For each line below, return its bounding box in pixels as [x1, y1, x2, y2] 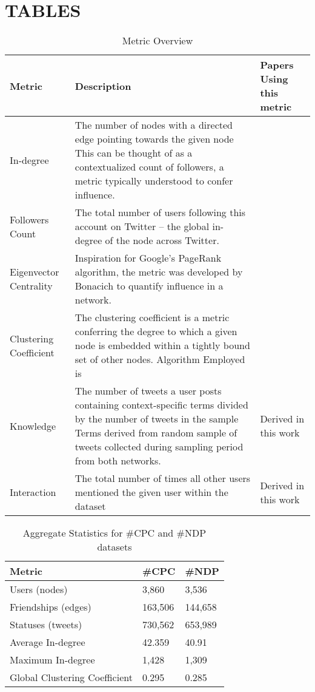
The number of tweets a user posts [75, 384, 222, 398]
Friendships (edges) [10, 600, 91, 614]
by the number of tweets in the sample [75, 412, 239, 426]
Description [75, 78, 131, 93]
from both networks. [75, 453, 161, 468]
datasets [97, 540, 132, 554]
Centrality [10, 279, 53, 293]
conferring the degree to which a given [75, 324, 237, 339]
